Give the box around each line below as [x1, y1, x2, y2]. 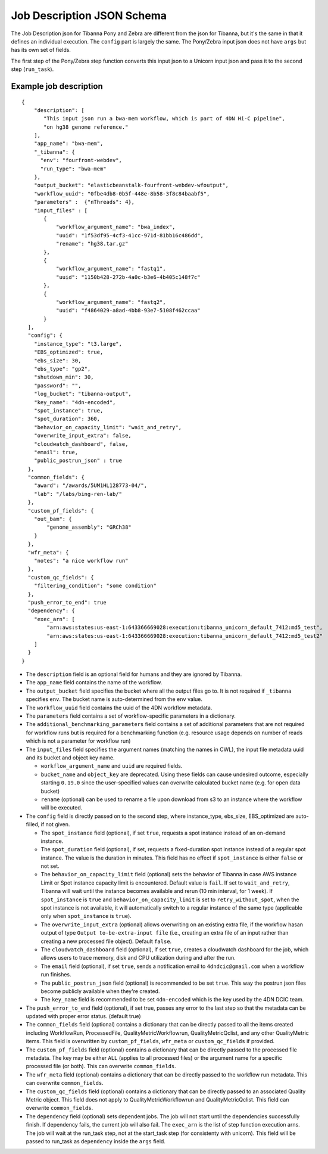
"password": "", [33, 382, 82, 389]
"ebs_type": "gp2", [33, 365, 91, 373]
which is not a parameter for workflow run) [26, 737, 131, 744]
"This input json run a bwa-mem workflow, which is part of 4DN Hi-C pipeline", [43, 115, 286, 122]
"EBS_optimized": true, [33, 349, 104, 356]
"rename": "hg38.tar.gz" [55, 240, 129, 247]
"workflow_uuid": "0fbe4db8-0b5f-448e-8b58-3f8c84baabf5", [33, 190, 210, 197]
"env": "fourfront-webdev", [40, 157, 122, 164]
